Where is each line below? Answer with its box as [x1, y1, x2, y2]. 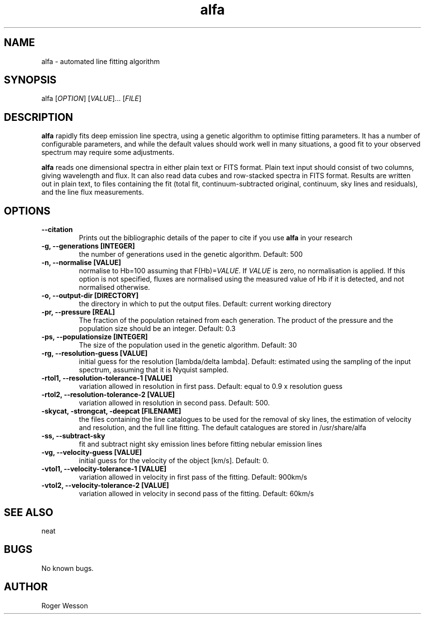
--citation [41, 225, 73, 234]
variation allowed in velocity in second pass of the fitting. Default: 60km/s [79, 489, 314, 498]
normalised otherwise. [79, 283, 150, 292]
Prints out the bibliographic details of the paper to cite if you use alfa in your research [79, 234, 353, 242]
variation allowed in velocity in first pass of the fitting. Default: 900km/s [79, 473, 307, 482]
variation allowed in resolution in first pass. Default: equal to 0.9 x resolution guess [79, 382, 343, 391]
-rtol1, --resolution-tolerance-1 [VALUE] [41, 374, 172, 383]
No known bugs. [41, 564, 94, 572]
